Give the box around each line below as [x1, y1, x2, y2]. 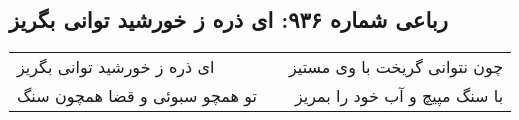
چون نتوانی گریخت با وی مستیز [288, 55, 504, 79]
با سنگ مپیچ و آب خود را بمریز [294, 84, 504, 108]
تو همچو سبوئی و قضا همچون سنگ [17, 84, 257, 108]
